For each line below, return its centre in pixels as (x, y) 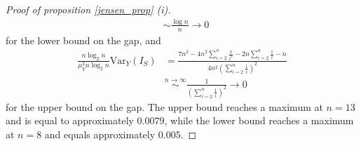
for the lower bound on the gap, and (83, 40)
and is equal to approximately (70, 120)
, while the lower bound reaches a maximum (259, 120)
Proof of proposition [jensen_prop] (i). (88, 9)
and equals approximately (100, 134)
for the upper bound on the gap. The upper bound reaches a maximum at (164, 106)
